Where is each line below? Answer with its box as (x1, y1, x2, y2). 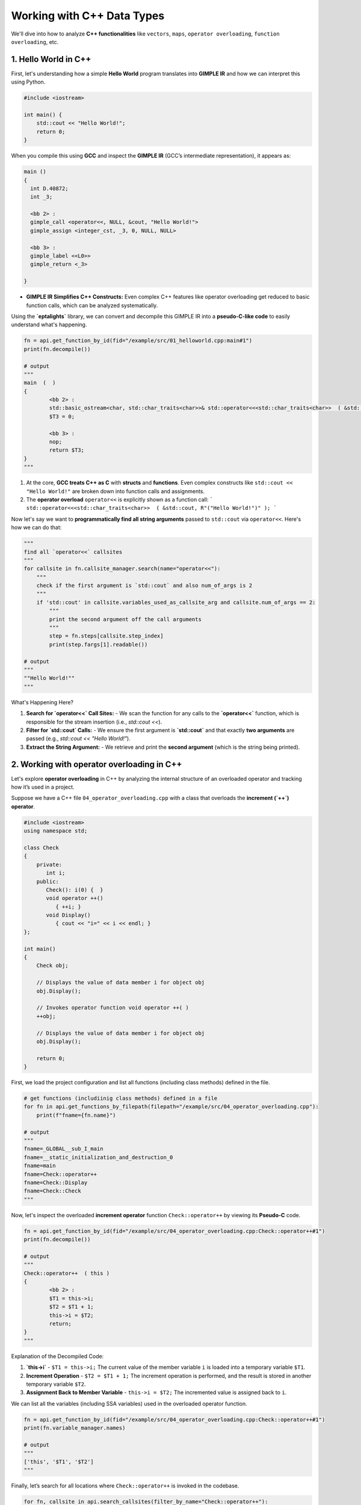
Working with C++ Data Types (11, 9, 165, 22)
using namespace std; (23, 828, 88, 834)
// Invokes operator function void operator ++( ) (36, 1004, 189, 1011)
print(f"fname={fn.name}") (36, 1111, 117, 1119)
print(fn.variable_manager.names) (23, 1424, 126, 1432)
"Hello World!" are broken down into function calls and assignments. (26, 488, 205, 495)
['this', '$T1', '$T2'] (23, 1458, 94, 1465)
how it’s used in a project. (11, 783, 75, 791)
